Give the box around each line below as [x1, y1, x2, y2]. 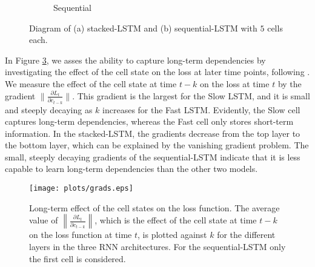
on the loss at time [200, 77, 270, 90]
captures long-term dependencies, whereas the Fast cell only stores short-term [5, 115, 294, 128]
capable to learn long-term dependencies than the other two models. [5, 162, 258, 175]
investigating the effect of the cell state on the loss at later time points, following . [5, 65, 310, 78]
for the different [217, 228, 276, 241]
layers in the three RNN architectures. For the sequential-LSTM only [29, 240, 286, 252]
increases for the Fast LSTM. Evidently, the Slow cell [102, 103, 300, 116]
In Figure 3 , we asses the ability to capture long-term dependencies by [5, 53, 266, 66]
